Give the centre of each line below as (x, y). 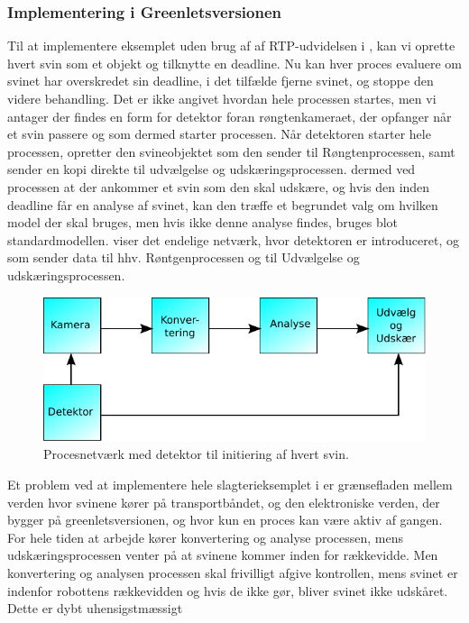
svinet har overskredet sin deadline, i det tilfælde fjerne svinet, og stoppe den (221, 81)
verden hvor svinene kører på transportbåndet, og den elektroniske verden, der (224, 502)
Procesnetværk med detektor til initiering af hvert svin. (196, 454)
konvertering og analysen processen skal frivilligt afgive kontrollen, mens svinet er (233, 572)
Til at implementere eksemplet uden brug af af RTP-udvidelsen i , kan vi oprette (231, 46)
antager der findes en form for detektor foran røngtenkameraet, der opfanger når (230, 116)
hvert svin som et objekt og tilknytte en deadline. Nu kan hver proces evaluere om (234, 63)
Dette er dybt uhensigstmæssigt (95, 608)
